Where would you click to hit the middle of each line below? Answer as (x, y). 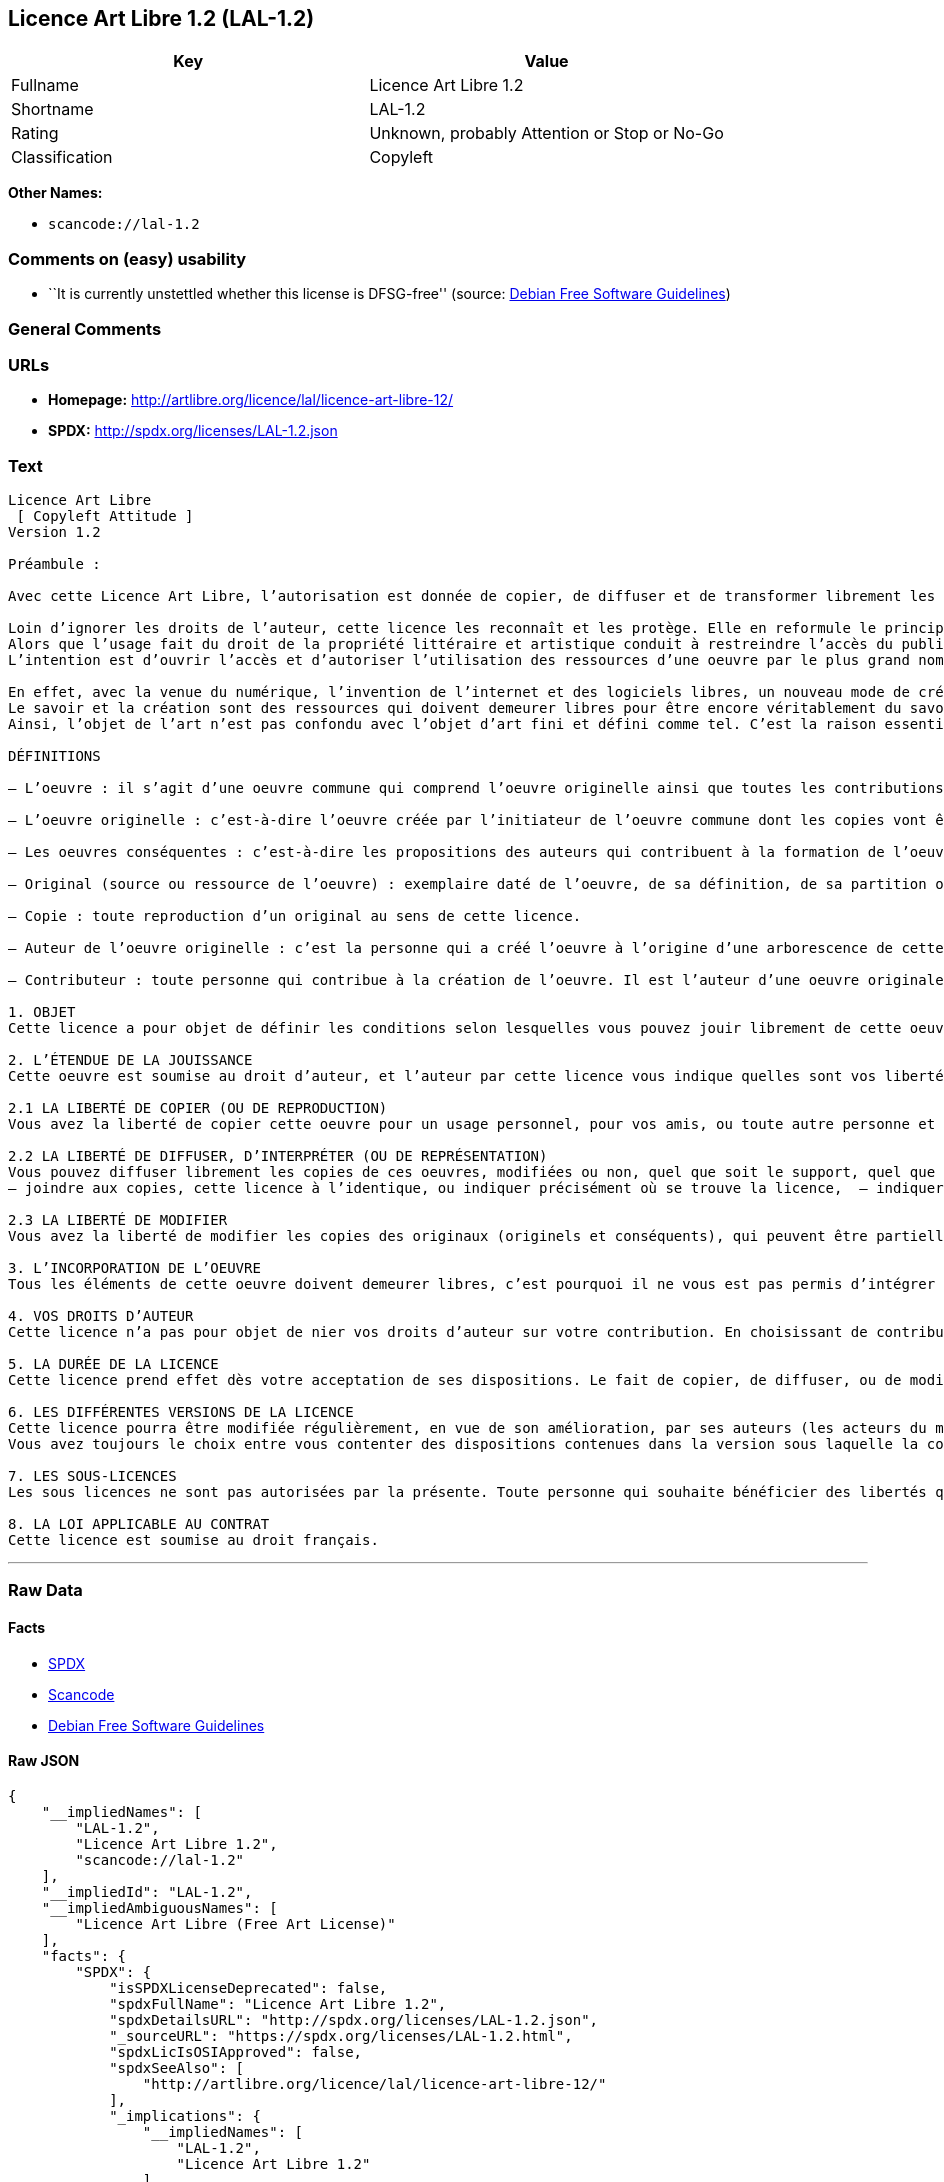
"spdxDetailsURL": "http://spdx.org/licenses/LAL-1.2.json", (354, 2019)
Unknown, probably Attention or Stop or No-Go (546, 133)
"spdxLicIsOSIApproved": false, (236, 2051)
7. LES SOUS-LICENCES (92, 1476)
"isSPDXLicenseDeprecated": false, (248, 1987)
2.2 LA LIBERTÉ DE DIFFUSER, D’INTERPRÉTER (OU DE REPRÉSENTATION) (278, 1156)
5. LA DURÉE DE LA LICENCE (113, 1364)
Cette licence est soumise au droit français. (193, 1540)
